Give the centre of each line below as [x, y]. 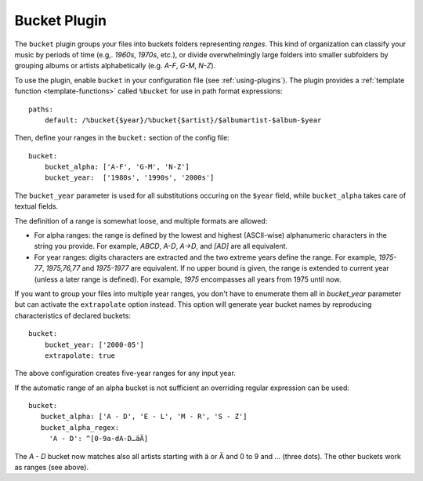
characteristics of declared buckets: [72, 315]
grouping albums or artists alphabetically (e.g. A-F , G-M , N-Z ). [115, 66]
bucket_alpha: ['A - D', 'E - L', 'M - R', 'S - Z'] [144, 417]
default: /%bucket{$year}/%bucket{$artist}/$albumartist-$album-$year [183, 120]
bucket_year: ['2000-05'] [94, 344]
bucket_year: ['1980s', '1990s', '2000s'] [129, 178]
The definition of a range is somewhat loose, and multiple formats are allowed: [141, 220]
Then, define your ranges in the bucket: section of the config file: [122, 138]
